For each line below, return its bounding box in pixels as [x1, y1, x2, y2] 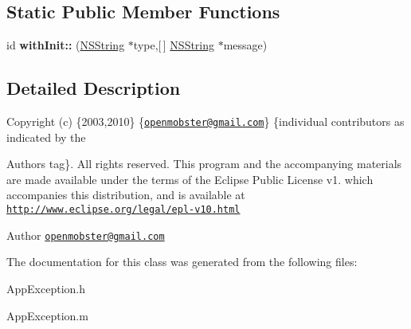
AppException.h [6, 280, 86, 296]
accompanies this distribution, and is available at [6, 186, 245, 203]
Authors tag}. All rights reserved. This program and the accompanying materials [6, 155, 402, 172]
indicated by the [6, 128, 86, 145]
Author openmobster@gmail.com [6, 226, 165, 243]
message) [223, 37, 268, 53]
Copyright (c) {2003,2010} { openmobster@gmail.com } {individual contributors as [6, 113, 405, 129]
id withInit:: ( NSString [6, 37, 125, 53]
